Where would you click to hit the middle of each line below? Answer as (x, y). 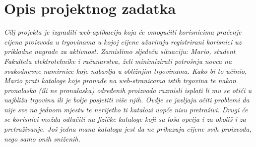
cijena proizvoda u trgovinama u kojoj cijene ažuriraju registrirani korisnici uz (123, 41)
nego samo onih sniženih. (42, 138)
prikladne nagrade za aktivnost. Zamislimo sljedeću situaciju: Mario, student (120, 51)
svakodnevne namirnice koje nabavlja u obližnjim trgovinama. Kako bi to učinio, (126, 71)
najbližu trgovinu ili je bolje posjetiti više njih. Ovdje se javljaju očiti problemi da (127, 100)
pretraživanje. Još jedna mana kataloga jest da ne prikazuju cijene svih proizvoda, (128, 129)
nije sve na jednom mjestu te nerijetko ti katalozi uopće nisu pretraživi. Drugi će (126, 109)
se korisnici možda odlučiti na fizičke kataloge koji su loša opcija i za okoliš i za (125, 119)
